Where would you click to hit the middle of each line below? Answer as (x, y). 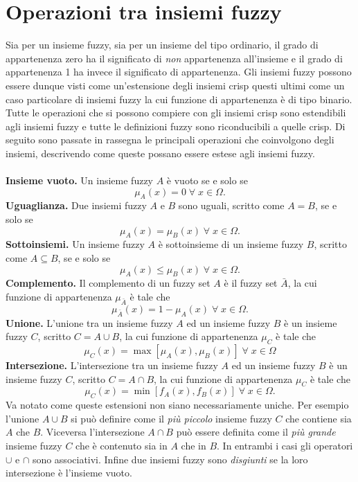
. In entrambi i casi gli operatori (285, 445)
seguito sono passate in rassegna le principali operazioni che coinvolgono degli (170, 140)
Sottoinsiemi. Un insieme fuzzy (75, 244)
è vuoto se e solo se (207, 180)
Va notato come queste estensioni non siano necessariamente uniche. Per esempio (177, 405)
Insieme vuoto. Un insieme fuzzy (80, 180)
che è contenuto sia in (122, 445)
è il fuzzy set (251, 283)
